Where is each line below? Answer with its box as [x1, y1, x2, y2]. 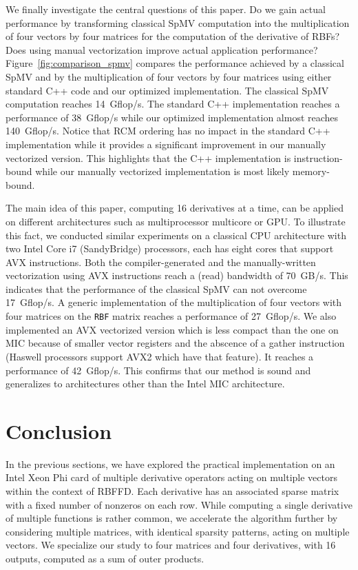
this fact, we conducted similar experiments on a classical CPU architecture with [6, 227, 346, 242]
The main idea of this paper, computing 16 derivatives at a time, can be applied [6, 201, 344, 215]
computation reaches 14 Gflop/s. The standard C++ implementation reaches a [6, 96, 340, 111]
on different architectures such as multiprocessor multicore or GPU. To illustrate [6, 214, 346, 228]
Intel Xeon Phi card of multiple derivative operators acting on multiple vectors [6, 470, 337, 485]
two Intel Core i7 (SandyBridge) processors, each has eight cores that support [6, 241, 334, 256]
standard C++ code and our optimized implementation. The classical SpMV [6, 83, 329, 97]
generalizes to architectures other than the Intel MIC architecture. [6, 376, 285, 391]
